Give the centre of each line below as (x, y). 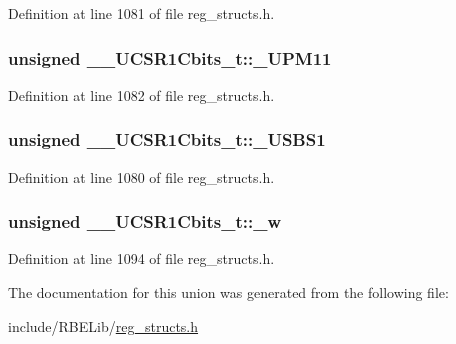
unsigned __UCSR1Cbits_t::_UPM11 (170, 57)
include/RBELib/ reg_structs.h (103, 325)
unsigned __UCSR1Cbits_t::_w (145, 221)
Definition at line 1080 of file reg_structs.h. (141, 176)
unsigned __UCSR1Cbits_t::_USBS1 (167, 139)
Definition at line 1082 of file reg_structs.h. (141, 94)
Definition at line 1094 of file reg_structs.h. (141, 258)
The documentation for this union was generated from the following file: (228, 292)
